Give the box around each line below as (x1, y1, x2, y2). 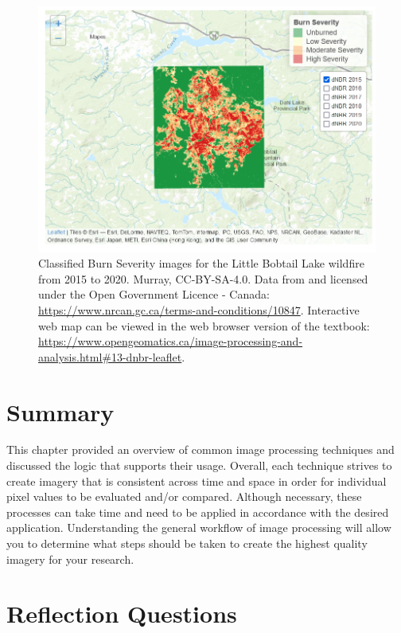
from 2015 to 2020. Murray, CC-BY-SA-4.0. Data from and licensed (38, 270, 368, 287)
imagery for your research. (6, 550, 134, 567)
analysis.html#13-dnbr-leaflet (38, 348, 182, 365)
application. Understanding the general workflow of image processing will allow (6, 519, 391, 536)
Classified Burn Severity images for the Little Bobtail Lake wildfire (38, 255, 364, 272)
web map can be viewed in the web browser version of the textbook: (38, 317, 370, 334)
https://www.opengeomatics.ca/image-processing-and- (38, 333, 303, 350)
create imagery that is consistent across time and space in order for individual (6, 472, 387, 489)
